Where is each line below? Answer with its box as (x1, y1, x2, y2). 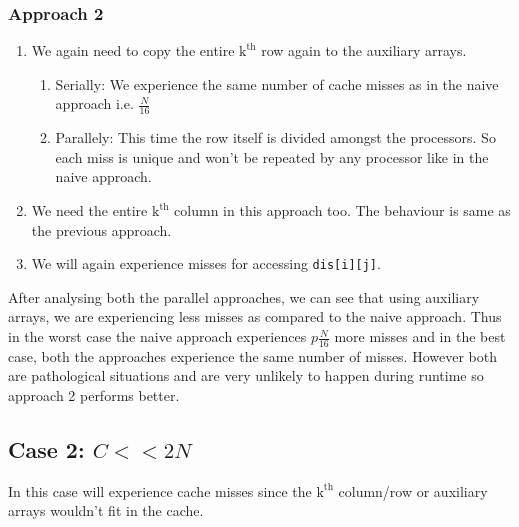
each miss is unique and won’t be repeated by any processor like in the (55, 146, 489, 167)
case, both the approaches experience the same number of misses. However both (8, 345, 497, 366)
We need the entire (31, 200, 148, 221)
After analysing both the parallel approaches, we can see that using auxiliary (8, 286, 480, 307)
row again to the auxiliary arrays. (261, 40, 467, 61)
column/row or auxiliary (338, 480, 488, 501)
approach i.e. (55, 93, 134, 114)
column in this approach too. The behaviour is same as (174, 200, 511, 221)
